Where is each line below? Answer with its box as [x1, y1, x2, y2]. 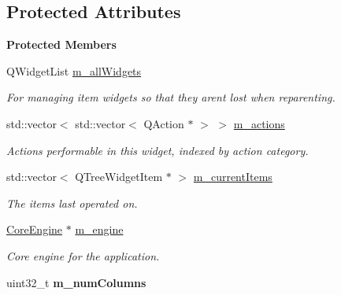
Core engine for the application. [6, 247, 160, 264]
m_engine [75, 221, 124, 238]
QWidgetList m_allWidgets [6, 62, 142, 79]
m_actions [233, 115, 285, 131]
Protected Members [6, 36, 117, 53]
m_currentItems [193, 168, 272, 185]
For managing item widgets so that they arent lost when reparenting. [6, 89, 335, 105]
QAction [143, 115, 184, 131]
